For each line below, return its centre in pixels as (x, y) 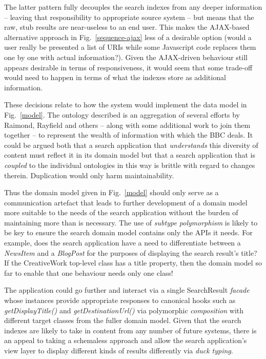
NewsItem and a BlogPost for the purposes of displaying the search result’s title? (131, 252)
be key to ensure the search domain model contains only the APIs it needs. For (128, 232)
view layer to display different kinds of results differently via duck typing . (119, 350)
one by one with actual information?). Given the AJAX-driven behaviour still (126, 57)
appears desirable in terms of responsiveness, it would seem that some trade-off (128, 67)
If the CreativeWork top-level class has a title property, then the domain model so (133, 263)
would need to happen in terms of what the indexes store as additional (115, 77)
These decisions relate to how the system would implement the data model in (126, 105)
